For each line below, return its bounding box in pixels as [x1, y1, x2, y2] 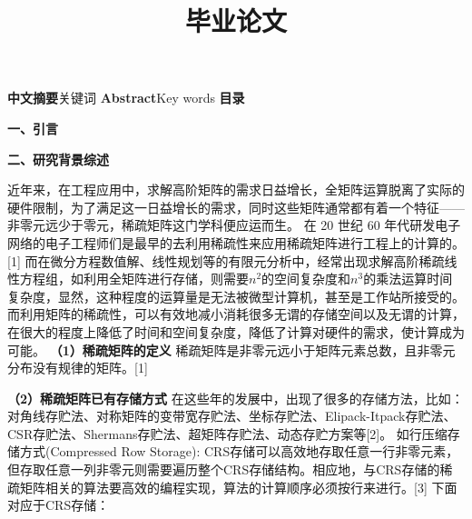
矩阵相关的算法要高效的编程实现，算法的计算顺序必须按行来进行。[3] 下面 [19, 477, 457, 496]
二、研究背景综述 [7, 149, 109, 168]
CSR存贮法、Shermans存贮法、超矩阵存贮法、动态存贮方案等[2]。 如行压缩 [7, 424, 447, 443]
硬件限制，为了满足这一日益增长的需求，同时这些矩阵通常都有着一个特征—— [7, 197, 465, 216]
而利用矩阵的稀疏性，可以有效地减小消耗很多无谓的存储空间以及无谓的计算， [7, 304, 465, 324]
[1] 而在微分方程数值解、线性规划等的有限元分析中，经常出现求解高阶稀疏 [7, 251, 445, 270]
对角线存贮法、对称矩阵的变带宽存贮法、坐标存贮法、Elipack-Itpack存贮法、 [7, 406, 457, 425]
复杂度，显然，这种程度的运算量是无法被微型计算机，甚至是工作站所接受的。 [7, 286, 465, 305]
